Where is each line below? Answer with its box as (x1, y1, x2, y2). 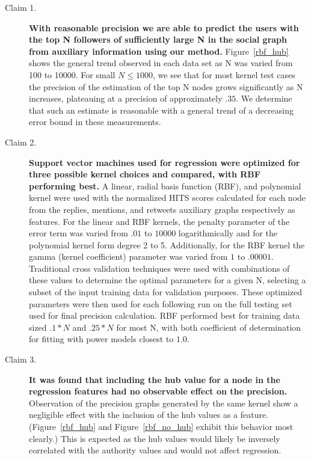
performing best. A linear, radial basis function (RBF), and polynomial (29, 179, 301, 192)
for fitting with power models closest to (29, 333, 174, 345)
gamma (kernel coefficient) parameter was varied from (29, 250, 228, 263)
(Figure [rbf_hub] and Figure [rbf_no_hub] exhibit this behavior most (29, 420, 294, 432)
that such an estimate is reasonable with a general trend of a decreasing (29, 103, 294, 116)
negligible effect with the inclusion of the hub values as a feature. (29, 408, 269, 421)
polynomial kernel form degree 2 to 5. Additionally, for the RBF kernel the (29, 238, 305, 251)
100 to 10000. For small (29, 68, 115, 81)
